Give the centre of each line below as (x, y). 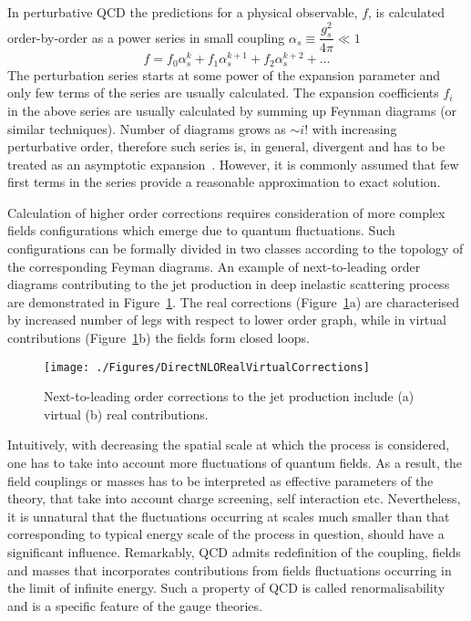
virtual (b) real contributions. (126, 414)
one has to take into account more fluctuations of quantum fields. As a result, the (235, 463)
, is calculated (407, 12)
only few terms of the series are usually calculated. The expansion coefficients (223, 93)
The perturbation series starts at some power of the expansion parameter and (224, 74)
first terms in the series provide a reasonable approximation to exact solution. (224, 182)
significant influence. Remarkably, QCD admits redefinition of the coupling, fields (234, 552)
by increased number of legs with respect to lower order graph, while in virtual (227, 320)
